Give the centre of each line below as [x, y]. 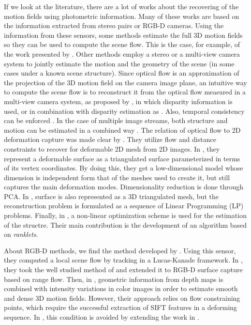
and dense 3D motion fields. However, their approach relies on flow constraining [122, 298]
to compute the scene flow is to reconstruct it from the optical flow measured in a [125, 92]
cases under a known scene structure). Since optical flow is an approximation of [122, 73]
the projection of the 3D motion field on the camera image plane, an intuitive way [125, 82]
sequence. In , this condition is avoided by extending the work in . [102, 317]
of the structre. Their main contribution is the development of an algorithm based [125, 224]
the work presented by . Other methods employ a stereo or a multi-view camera [122, 54]
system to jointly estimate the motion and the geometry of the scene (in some [119, 63]
